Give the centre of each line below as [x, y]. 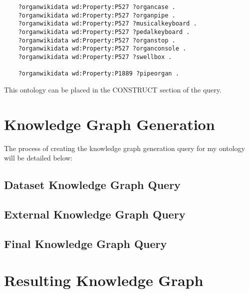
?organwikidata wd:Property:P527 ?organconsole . [102, 49]
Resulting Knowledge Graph [104, 280]
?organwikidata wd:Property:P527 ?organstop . [97, 40]
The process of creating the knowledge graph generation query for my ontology [124, 148]
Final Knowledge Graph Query [86, 243]
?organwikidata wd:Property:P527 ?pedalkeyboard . [104, 32]
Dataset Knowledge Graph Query [92, 185]
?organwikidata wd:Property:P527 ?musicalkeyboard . [108, 24]
